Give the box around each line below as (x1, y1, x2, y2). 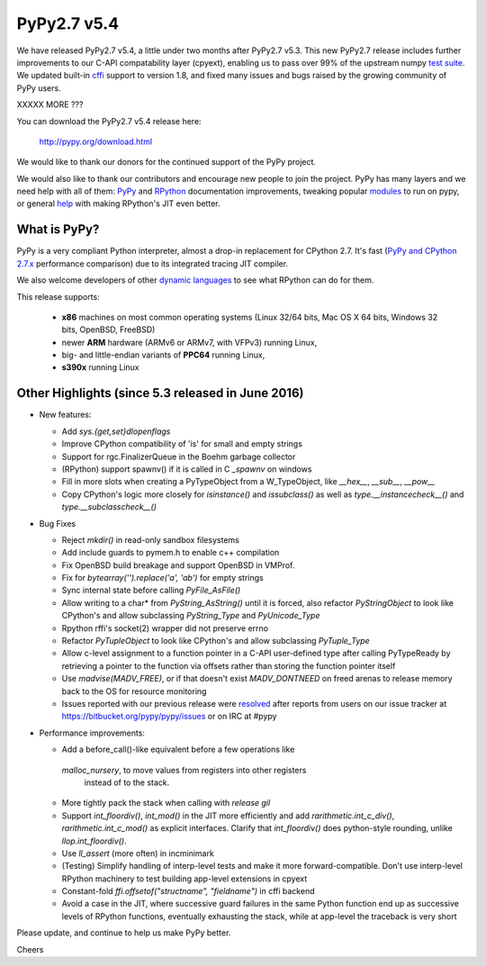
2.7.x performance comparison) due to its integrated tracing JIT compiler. (16, 257, 288, 269)
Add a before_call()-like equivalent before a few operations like (61, 744, 295, 755)
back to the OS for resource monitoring (61, 685, 207, 697)
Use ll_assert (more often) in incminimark (61, 847, 215, 859)
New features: (39, 410, 92, 420)
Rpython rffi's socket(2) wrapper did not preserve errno (61, 622, 269, 634)
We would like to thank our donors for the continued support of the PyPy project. (16, 157, 317, 167)
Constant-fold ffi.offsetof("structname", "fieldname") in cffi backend (61, 886, 315, 897)
